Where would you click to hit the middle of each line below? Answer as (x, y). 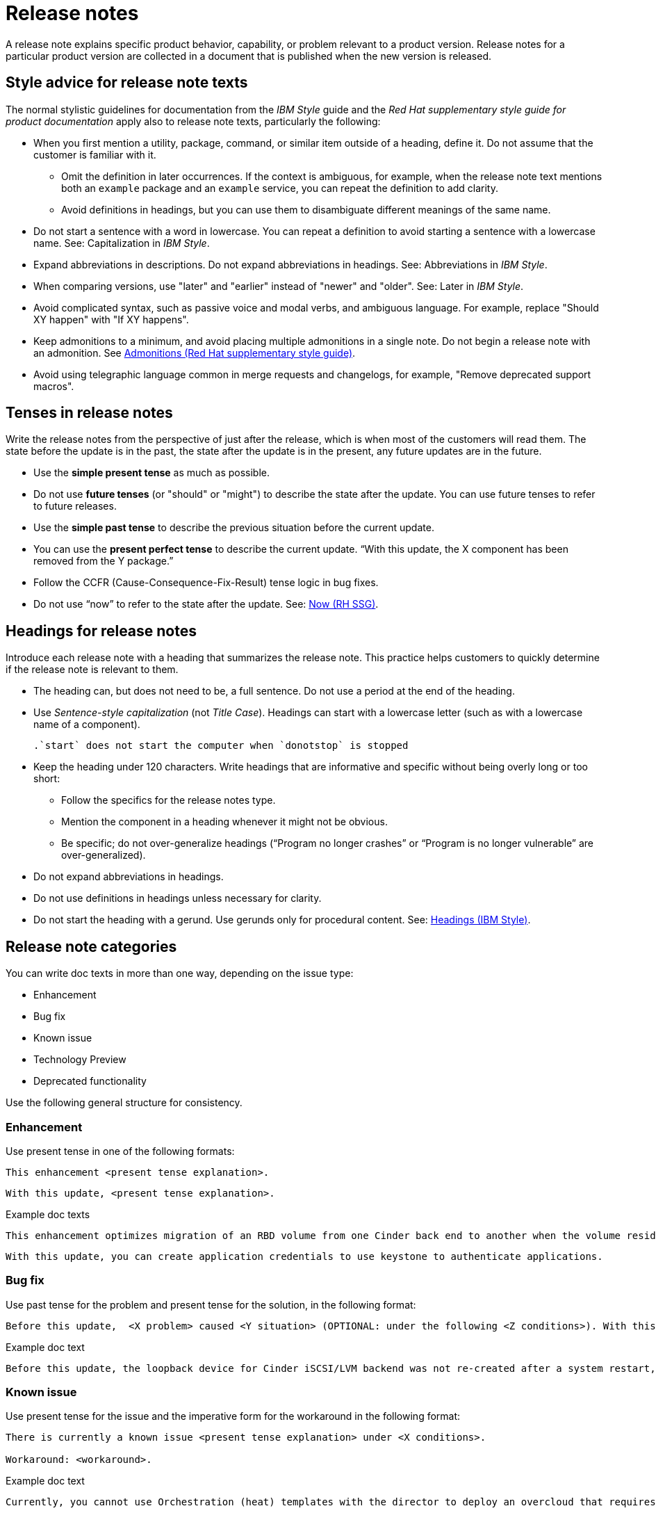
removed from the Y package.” (104, 561)
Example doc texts (48, 1214)
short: (47, 779)
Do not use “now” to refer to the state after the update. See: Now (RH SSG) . (206, 604)
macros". (54, 386)
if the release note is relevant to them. (92, 670)
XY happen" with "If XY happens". (111, 319)
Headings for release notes (101, 631)
